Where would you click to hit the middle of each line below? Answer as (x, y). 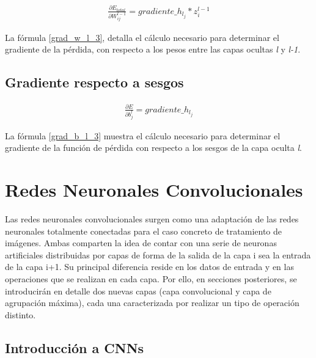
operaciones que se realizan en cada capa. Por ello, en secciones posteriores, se (151, 278)
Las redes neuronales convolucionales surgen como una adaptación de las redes (152, 218)
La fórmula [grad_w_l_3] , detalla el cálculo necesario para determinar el (142, 37)
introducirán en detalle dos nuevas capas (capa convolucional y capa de (138, 290)
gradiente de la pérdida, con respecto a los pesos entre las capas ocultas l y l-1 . (153, 49)
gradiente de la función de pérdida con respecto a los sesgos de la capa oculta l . (153, 148)
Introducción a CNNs (75, 347)
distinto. (20, 314)
